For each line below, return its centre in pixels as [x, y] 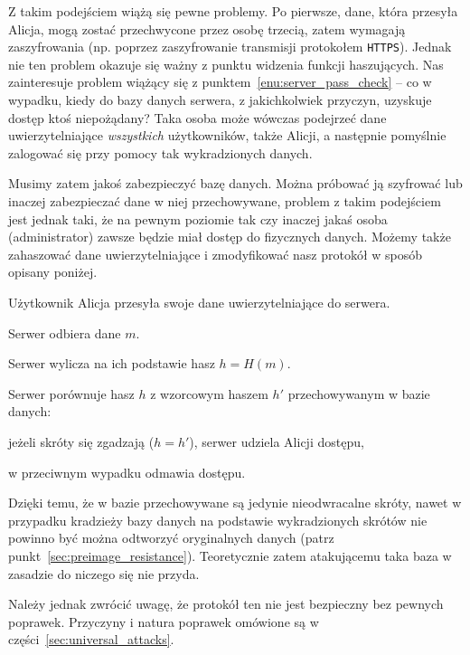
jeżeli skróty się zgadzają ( [81, 441]
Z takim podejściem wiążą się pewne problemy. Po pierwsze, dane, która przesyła [233, 11]
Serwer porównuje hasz [71, 393]
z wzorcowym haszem [209, 393]
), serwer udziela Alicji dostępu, [277, 441]
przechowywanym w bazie [359, 393]
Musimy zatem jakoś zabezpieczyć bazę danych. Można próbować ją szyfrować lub [235, 183]
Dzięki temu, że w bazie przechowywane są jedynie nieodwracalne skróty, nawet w [235, 503]
